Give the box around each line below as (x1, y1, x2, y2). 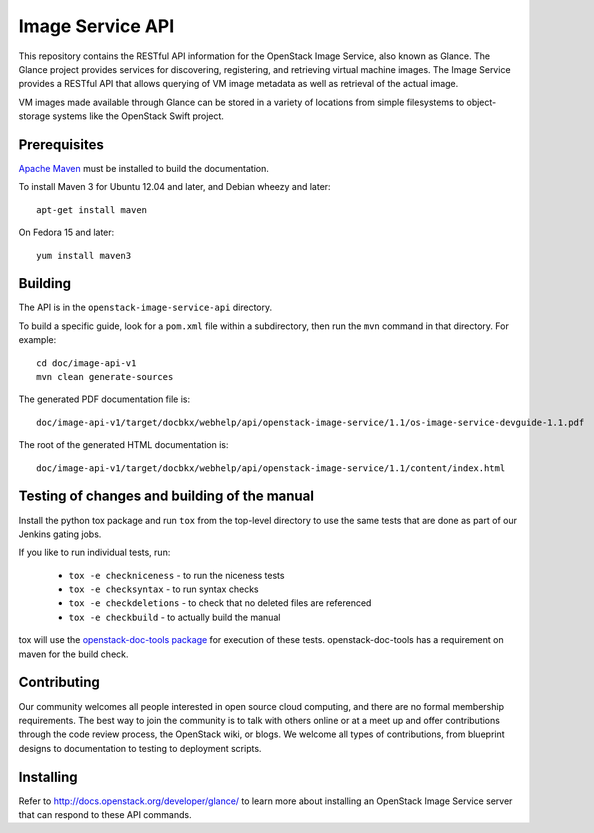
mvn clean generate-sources (36, 371, 174, 383)
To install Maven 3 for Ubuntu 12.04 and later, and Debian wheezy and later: (18, 181, 331, 193)
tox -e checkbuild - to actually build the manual (68, 611, 281, 623)
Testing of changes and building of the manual (18, 488, 315, 505)
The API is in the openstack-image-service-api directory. (18, 301, 273, 314)
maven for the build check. (18, 648, 129, 660)
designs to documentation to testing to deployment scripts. (18, 742, 262, 754)
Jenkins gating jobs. (18, 528, 102, 540)
